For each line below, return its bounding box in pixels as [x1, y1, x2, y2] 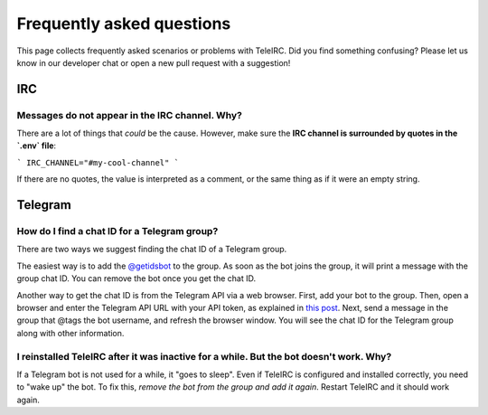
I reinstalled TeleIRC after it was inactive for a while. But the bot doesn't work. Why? [16, 350, 392, 363]
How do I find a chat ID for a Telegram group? [16, 225, 219, 238]
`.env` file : [16, 140, 57, 151]
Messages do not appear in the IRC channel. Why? [16, 108, 243, 121]
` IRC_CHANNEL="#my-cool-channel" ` [16, 157, 180, 167]
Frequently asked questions [16, 14, 231, 33]
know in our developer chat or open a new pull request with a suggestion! [16, 57, 291, 68]
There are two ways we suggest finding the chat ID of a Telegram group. [16, 244, 287, 255]
